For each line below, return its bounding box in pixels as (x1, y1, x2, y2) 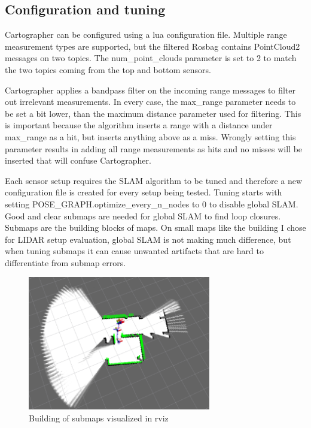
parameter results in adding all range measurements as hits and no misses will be (5, 142, 303, 155)
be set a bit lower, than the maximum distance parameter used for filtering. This (5, 107, 301, 119)
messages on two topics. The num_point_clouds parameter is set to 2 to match (5, 52, 297, 64)
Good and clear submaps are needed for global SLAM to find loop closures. (5, 209, 281, 222)
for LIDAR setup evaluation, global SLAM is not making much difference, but (5, 233, 291, 245)
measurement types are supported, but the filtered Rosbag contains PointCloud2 (5, 40, 300, 52)
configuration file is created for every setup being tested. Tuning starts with (5, 186, 282, 198)
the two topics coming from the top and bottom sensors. (5, 63, 211, 76)
